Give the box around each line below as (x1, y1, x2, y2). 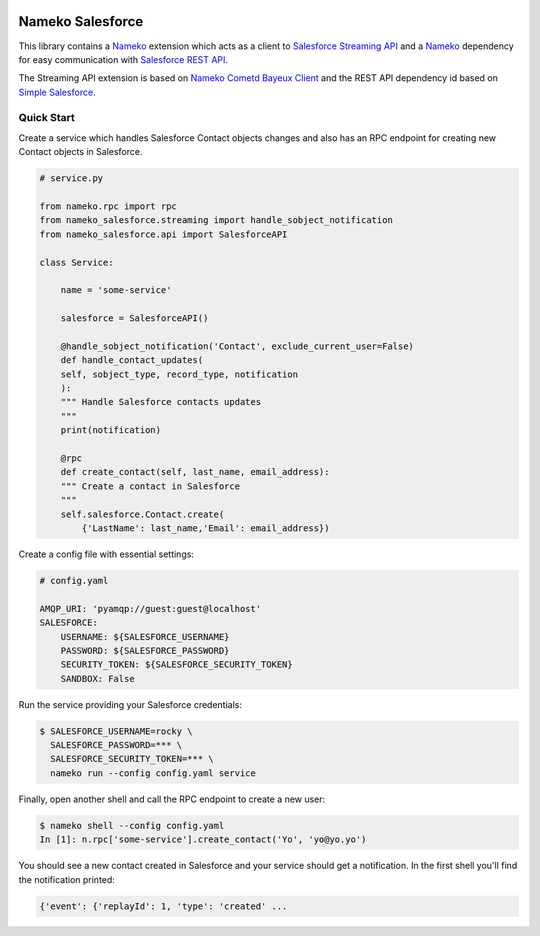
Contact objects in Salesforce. (18, 146, 143, 158)
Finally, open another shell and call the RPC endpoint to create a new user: (18, 793, 326, 805)
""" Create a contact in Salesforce (60, 480, 240, 492)
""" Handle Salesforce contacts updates (60, 396, 262, 408)
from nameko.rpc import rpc (39, 200, 177, 212)
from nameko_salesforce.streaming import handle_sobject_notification (39, 215, 394, 226)
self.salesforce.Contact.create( (60, 508, 225, 520)
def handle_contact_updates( (60, 355, 204, 366)
